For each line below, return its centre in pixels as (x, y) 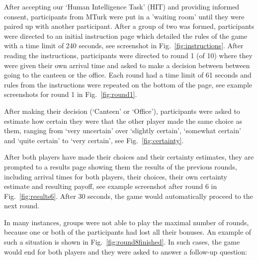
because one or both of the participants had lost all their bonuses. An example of (128, 232)
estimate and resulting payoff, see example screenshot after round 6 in (111, 186)
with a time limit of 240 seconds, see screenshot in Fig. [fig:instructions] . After (124, 45)
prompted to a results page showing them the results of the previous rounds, (121, 166)
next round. (22, 206)
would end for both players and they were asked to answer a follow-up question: (126, 251)
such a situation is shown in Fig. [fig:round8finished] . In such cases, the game (122, 242)
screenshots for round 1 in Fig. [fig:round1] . (71, 94)
